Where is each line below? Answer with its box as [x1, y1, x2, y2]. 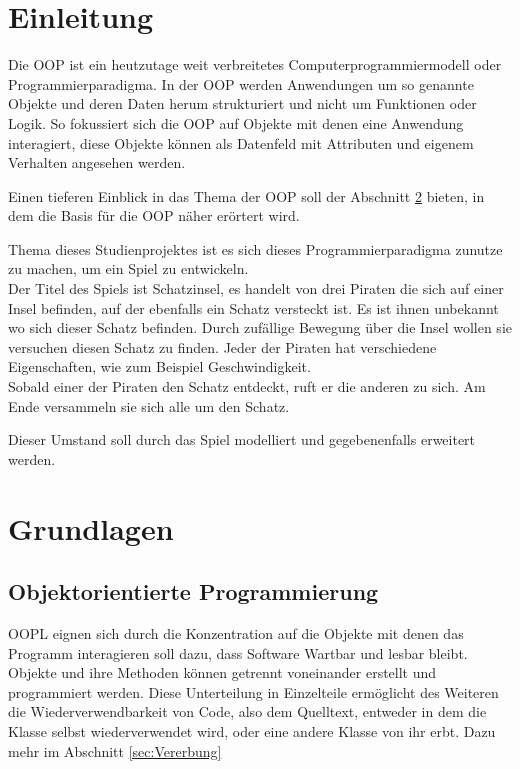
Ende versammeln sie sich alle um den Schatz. [8, 395, 290, 416]
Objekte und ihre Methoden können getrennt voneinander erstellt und [8, 662, 437, 683]
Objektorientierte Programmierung [8, 576, 379, 607]
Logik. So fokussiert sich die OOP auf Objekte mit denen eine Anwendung [8, 112, 464, 133]
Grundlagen [8, 507, 174, 548]
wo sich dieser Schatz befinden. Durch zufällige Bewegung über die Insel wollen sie [8, 317, 512, 338]
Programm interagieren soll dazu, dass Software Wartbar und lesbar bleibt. [8, 642, 468, 663]
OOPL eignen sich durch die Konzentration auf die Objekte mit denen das [8, 622, 464, 643]
